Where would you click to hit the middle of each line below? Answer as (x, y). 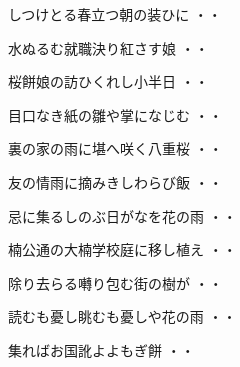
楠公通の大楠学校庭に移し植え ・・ (122, 249)
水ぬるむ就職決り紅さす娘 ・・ (108, 47)
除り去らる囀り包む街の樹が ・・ (115, 282)
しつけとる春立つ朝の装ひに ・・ (115, 14)
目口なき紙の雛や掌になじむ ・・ (115, 114)
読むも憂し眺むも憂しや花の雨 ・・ (122, 316)
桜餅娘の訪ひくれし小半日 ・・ (108, 81)
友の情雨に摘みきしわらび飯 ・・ (115, 181)
